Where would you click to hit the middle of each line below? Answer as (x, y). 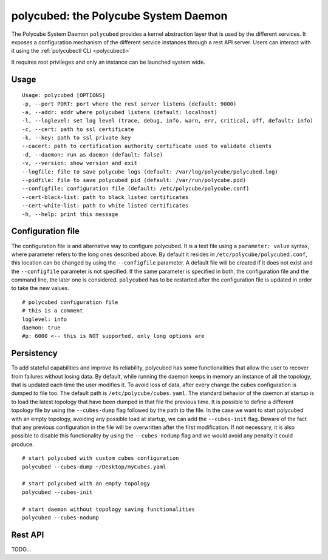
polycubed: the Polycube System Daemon (119, 16)
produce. (23, 444)
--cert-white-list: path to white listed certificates (105, 206)
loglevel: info (45, 319)
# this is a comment (53, 311)
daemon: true (41, 328)
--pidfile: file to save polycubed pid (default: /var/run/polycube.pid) (134, 180)
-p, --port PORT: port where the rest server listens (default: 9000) (129, 104)
